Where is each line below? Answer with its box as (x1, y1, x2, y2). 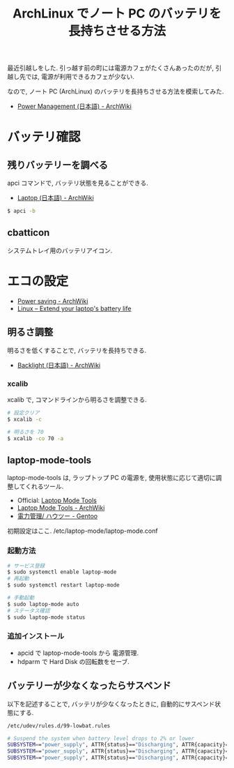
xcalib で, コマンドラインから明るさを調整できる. (7, 395, 148, 404)
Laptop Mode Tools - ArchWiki (17, 504, 105, 512)
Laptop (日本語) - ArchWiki (17, 194, 94, 202)
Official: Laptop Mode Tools (17, 496, 97, 505)
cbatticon (7, 227, 50, 239)
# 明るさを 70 (7, 428, 44, 435)
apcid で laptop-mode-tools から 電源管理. (17, 649, 139, 657)
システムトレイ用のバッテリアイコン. (7, 246, 113, 255)
